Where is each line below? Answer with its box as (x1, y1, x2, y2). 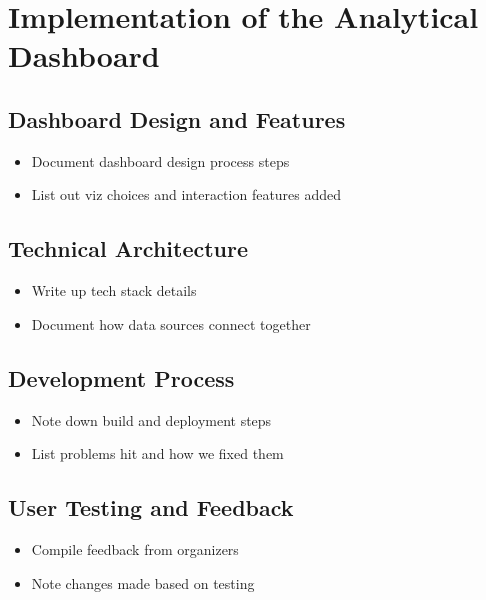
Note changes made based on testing (31, 572, 255, 593)
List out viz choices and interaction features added (31, 184, 342, 205)
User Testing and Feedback (8, 492, 294, 523)
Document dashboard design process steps (31, 150, 290, 171)
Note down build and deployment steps (31, 409, 272, 430)
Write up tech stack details (31, 280, 197, 301)
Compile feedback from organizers (31, 538, 239, 559)
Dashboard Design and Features (8, 103, 346, 134)
